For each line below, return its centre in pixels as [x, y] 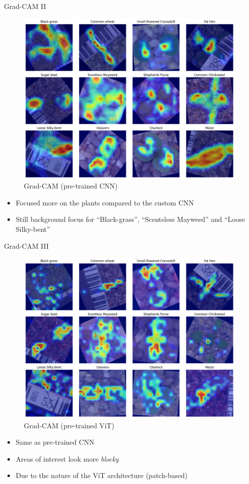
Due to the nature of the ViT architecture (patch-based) [102, 475]
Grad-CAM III [26, 245]
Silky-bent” [33, 229]
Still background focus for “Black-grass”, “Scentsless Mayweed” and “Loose [130, 219]
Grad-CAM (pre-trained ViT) [69, 425]
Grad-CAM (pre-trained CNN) [71, 186]
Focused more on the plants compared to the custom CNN [105, 202]
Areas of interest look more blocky [67, 458]
